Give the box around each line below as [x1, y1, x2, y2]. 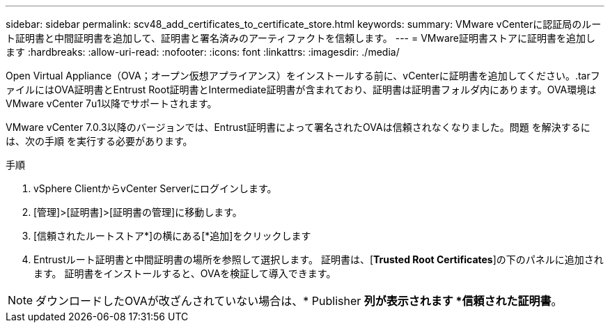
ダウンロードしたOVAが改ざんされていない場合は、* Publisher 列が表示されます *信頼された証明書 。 [36, 294, 563, 308]
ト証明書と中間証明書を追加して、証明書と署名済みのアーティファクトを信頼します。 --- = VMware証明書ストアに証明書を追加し [6, 32, 596, 44]
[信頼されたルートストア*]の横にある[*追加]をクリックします [33, 230, 311, 242]
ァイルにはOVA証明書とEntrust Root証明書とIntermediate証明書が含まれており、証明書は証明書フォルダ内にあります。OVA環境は [6, 84, 597, 95]
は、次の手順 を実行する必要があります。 [6, 135, 193, 147]
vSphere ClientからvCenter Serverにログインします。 [33, 182, 277, 194]
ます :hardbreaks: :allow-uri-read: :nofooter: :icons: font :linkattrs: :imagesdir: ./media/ [6, 46, 400, 58]
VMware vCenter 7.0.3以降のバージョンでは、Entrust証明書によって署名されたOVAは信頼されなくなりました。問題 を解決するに [6, 121, 591, 133]
